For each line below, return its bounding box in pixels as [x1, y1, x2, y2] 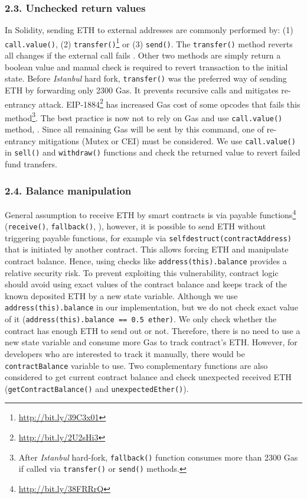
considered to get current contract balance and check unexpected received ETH [5, 371, 292, 383]
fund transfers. [5, 158, 57, 170]
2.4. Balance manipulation [5, 183, 132, 197]
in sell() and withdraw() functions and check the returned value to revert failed [5, 146, 301, 158]
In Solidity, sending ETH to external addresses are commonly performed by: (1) [5, 24, 293, 36]
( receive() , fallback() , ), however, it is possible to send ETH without [5, 220, 266, 232]
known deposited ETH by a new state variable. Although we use [5, 289, 238, 302]
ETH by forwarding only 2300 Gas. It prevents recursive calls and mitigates [5, 83, 279, 96]
